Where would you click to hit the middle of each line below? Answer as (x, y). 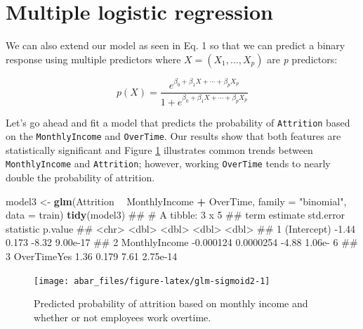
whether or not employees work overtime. (123, 317)
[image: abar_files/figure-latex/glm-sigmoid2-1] (152, 281)
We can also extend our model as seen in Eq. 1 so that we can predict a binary (176, 45)
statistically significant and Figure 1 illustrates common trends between (159, 149)
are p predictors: (302, 59)
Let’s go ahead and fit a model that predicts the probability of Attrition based (178, 122)
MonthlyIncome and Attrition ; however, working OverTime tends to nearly (168, 163)
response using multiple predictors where (93, 59)
